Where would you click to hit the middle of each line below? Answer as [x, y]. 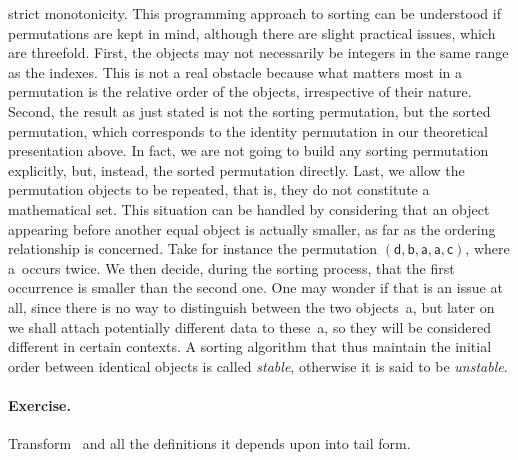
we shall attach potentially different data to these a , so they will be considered [249, 326]
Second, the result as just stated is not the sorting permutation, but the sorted [249, 110]
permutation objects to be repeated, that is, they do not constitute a [219, 189]
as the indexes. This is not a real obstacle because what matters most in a [235, 71]
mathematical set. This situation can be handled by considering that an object [249, 208]
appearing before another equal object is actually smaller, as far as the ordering [252, 228]
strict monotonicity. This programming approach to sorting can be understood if [254, 13]
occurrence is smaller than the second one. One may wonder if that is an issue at [255, 287]
